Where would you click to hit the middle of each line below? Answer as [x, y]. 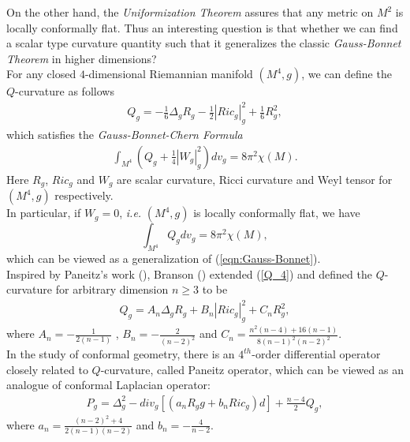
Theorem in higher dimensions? [82, 58]
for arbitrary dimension [112, 289]
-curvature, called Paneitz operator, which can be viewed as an [252, 369]
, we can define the [347, 74]
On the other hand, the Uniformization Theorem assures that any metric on [190, 12]
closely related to [47, 369]
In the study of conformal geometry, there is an [121, 354]
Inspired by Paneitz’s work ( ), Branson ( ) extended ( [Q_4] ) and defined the [189, 273]
